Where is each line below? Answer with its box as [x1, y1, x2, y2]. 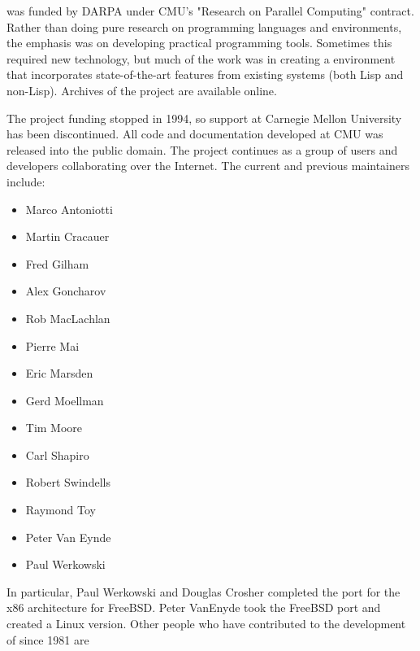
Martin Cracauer [25, 228, 110, 245]
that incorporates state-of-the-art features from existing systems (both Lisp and [6, 66, 404, 83]
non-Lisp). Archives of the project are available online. [6, 81, 277, 98]
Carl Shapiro [25, 446, 89, 463]
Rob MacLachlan [25, 309, 110, 326]
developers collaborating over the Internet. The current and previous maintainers [6, 157, 410, 174]
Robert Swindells [25, 474, 110, 491]
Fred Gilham [25, 255, 89, 272]
